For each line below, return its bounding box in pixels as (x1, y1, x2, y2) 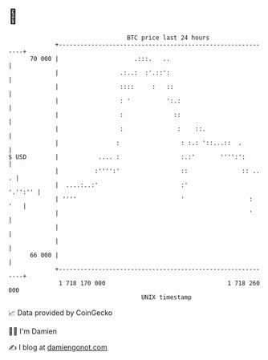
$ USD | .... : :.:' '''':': (8, 152, 246, 161)
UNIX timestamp (140, 293, 193, 301)
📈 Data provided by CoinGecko (8, 308, 113, 318)
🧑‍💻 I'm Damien (8, 326, 58, 336)
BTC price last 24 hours (127, 34, 210, 42)
